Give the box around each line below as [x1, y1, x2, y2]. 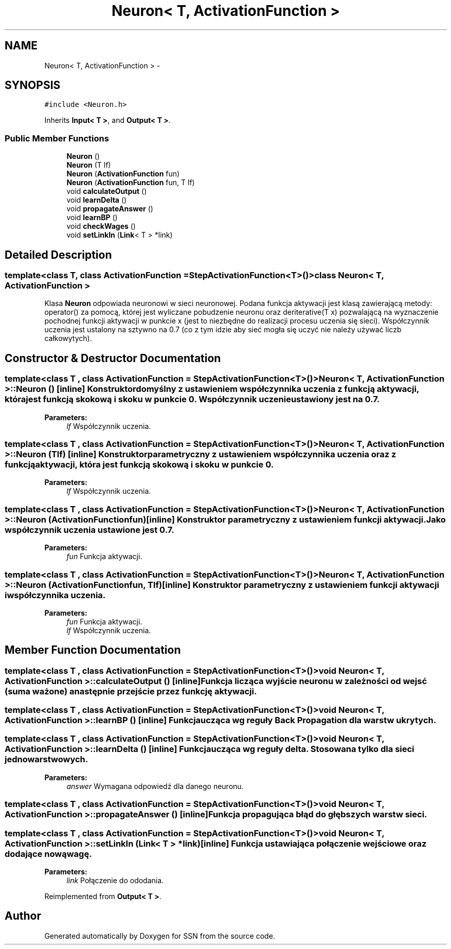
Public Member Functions [5, 133, 109, 144]
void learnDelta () [66, 195, 127, 205]
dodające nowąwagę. [5, 848, 92, 859]
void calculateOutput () [66, 187, 147, 196]
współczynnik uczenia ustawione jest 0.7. [5, 524, 174, 535]
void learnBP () [66, 213, 118, 222]
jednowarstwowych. [5, 754, 88, 765]
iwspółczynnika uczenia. [5, 589, 106, 600]
